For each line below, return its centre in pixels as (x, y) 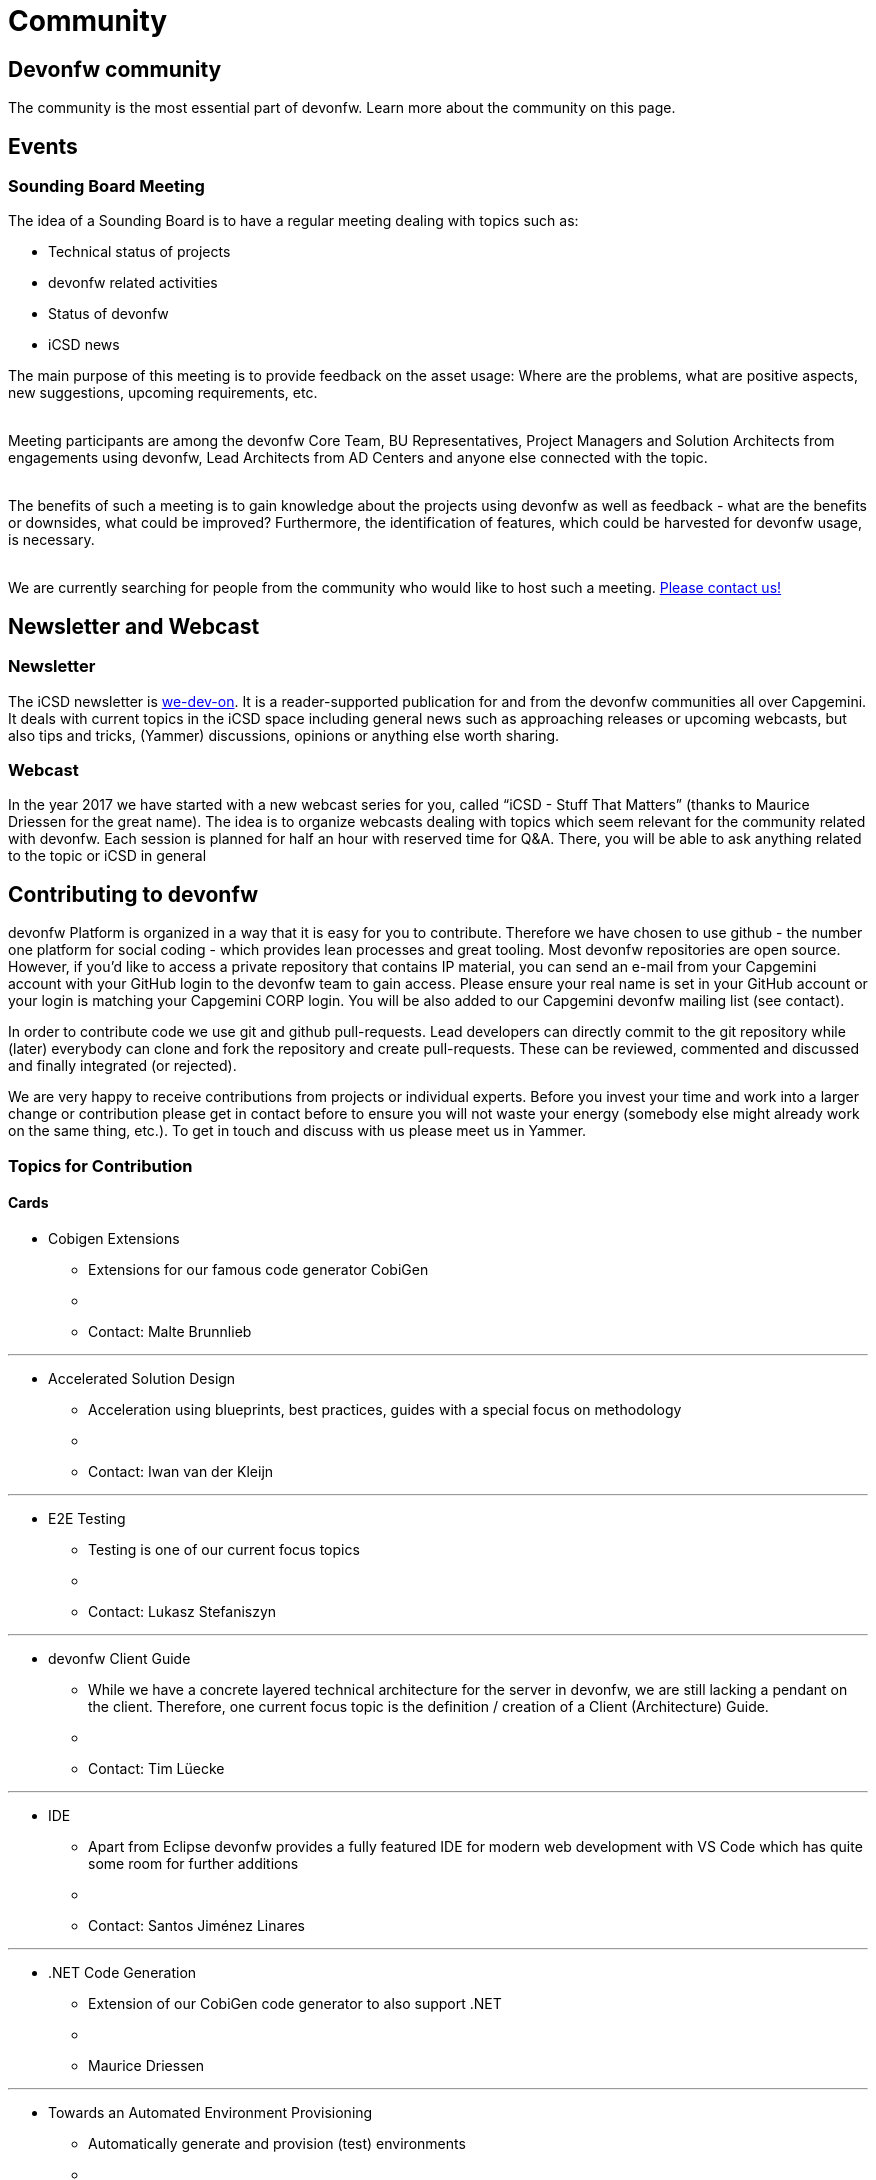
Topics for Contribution (100, 1165)
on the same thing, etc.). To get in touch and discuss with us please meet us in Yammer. (297, 1131)
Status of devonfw (108, 314)
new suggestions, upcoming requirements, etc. (163, 393)
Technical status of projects (139, 252)
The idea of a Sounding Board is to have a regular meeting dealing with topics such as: (293, 221)
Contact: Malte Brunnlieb (170, 1331)
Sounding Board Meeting (106, 186)
